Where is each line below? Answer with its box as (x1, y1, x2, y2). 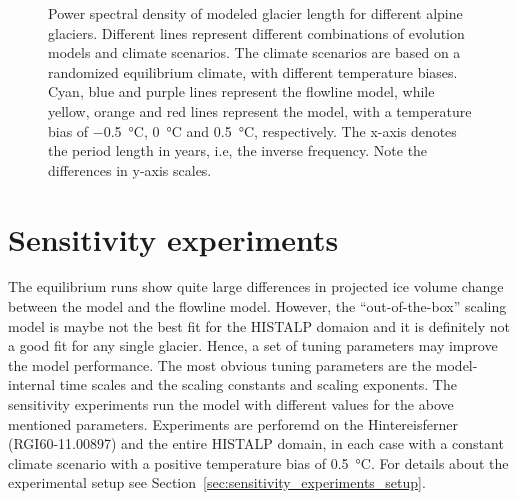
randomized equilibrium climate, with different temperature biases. (48, 61, 458, 82)
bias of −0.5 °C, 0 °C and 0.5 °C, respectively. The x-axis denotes (48, 120, 457, 141)
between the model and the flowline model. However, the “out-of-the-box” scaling (8, 296, 507, 317)
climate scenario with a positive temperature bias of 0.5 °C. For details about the (8, 452, 509, 473)
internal (8, 374, 56, 395)
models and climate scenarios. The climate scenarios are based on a (48, 42, 461, 63)
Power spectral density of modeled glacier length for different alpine (48, 3, 463, 23)
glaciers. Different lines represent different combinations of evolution (48, 22, 465, 43)
